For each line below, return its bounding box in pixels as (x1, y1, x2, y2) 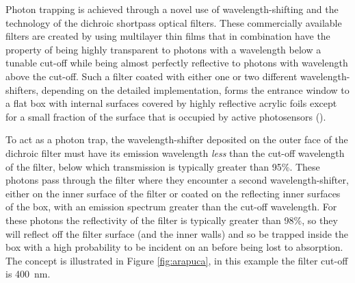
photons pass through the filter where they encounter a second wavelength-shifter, (5, 173, 349, 187)
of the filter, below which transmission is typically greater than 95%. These (5, 159, 320, 173)
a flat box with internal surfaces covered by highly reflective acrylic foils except (5, 96, 337, 110)
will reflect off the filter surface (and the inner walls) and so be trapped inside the (5, 226, 349, 241)
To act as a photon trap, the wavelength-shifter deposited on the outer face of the (5, 132, 348, 147)
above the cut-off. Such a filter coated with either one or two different (5, 69, 298, 83)
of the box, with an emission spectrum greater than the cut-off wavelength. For (5, 199, 337, 214)
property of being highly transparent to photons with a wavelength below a (5, 42, 321, 56)
